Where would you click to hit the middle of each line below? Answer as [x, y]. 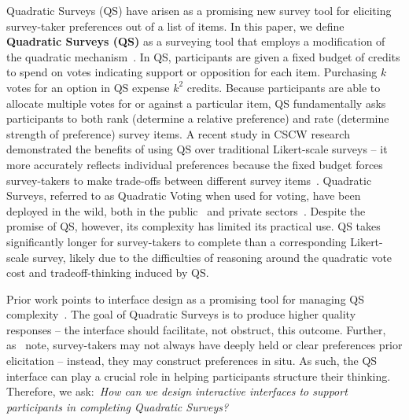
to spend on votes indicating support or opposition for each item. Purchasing [192, 72]
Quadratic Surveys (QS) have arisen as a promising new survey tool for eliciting [199, 10]
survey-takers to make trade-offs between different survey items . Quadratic [189, 180]
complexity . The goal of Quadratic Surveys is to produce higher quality [181, 314]
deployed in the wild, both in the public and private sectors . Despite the [186, 210]
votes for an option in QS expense [88, 87]
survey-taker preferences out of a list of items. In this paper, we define [175, 26]
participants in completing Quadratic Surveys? [118, 406]
